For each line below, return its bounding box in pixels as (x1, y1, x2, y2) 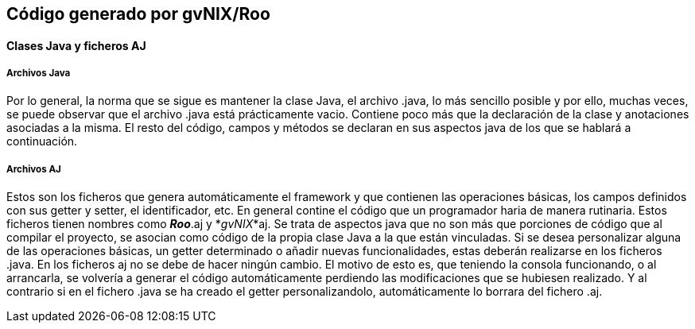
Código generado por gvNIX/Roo (6, 4, 270, 24)
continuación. (6, 134, 78, 149)
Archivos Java (6, 68, 71, 79)
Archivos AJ (6, 163, 61, 175)
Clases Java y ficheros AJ (6, 38, 146, 52)
